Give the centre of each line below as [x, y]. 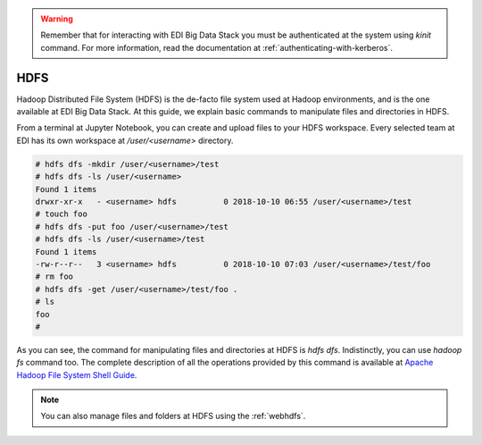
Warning [57, 19]
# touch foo [62, 214]
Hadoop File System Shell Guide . [77, 374]
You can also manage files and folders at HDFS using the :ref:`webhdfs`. [173, 416]
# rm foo [54, 277]
